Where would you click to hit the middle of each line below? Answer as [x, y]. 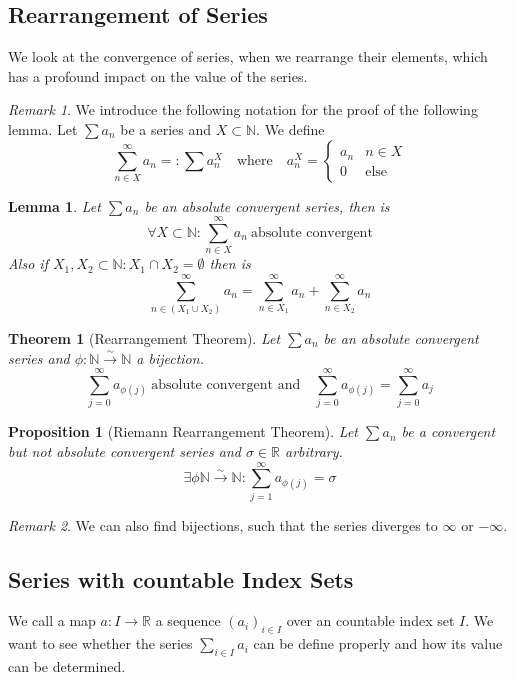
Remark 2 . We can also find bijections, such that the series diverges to [223, 524]
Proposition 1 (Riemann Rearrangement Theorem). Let [183, 431]
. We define [290, 128]
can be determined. [67, 666]
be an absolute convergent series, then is [267, 205]
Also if [28, 263]
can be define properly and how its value [378, 643]
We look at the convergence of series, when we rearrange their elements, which [248, 56]
